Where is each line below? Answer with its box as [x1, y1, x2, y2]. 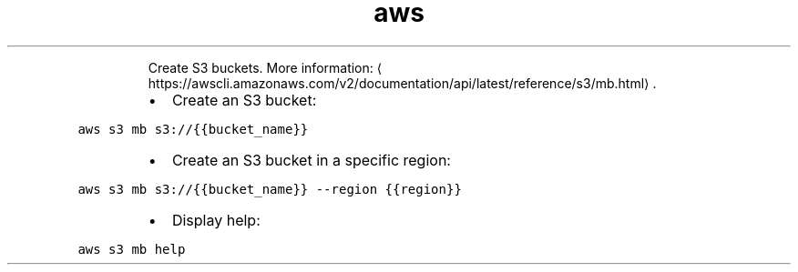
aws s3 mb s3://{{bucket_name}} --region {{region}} [77, 181, 462, 196]
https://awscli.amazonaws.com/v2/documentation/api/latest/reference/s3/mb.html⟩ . [148, 75, 657, 91]
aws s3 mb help [77, 241, 186, 257]
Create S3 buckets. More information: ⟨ [148, 59, 383, 76]
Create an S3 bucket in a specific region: [171, 150, 451, 169]
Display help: [171, 210, 261, 229]
